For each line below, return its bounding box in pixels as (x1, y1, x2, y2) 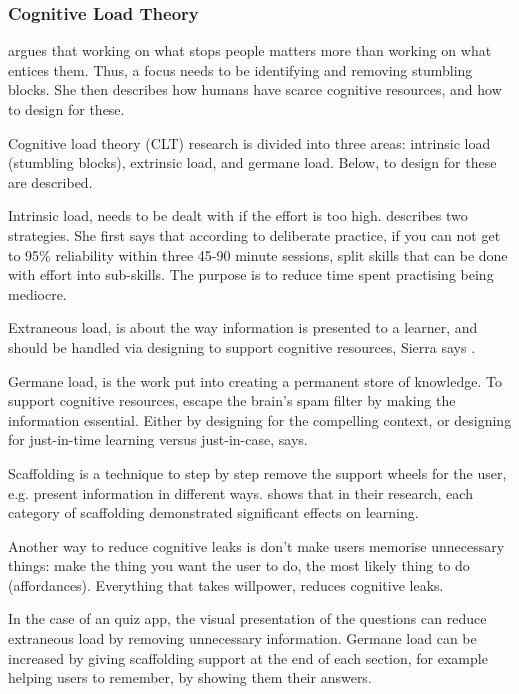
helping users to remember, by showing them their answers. (8, 667, 372, 688)
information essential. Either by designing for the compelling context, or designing (8, 409, 512, 430)
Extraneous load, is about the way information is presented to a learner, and (8, 317, 478, 338)
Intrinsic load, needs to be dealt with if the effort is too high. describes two (8, 205, 468, 226)
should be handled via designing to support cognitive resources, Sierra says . (8, 336, 476, 357)
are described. (8, 171, 93, 192)
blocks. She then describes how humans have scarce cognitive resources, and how (8, 79, 502, 100)
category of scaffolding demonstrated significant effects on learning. (8, 502, 419, 523)
